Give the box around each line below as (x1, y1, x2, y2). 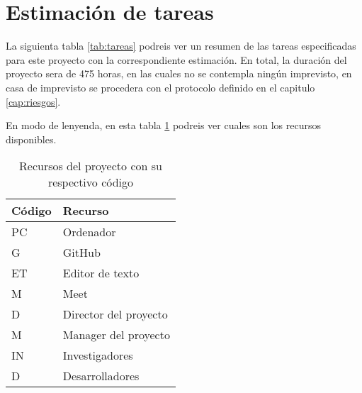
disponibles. (6, 131, 57, 146)
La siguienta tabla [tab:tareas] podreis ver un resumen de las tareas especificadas (6, 38, 356, 53)
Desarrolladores (62, 367, 140, 384)
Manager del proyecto (62, 326, 170, 343)
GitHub (62, 244, 101, 261)
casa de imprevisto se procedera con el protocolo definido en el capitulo (6, 79, 315, 94)
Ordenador (62, 223, 116, 240)
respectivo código (47, 174, 134, 191)
